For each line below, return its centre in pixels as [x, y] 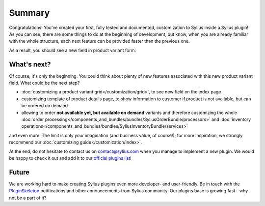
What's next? [30, 64]
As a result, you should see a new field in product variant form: [72, 50]
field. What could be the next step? [44, 83]
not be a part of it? [28, 198]
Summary [29, 13]
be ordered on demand [45, 106]
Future [19, 172]
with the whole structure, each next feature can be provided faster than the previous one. [99, 41]
